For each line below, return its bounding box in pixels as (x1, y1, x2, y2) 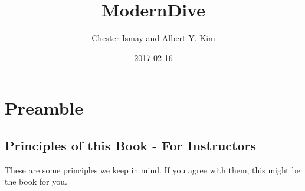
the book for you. (5, 175, 67, 187)
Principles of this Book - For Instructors (5, 136, 257, 154)
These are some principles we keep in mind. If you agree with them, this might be (5, 163, 300, 176)
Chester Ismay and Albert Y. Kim (91, 32, 215, 44)
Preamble (5, 96, 84, 120)
